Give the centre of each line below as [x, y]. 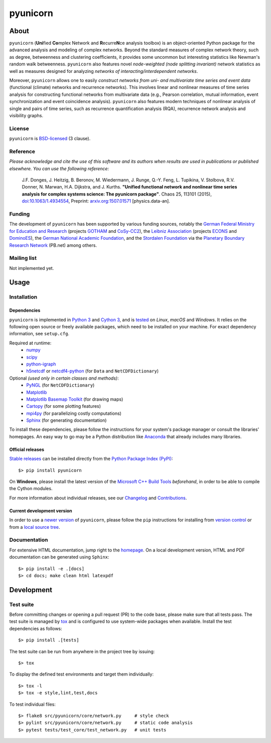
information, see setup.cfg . [39, 334]
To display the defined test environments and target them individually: [82, 674]
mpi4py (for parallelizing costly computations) [74, 413]
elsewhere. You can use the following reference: [59, 168]
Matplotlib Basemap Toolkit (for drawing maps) [75, 399]
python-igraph [41, 364]
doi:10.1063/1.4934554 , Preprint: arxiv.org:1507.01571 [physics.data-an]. [96, 201]
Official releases [27, 449]
